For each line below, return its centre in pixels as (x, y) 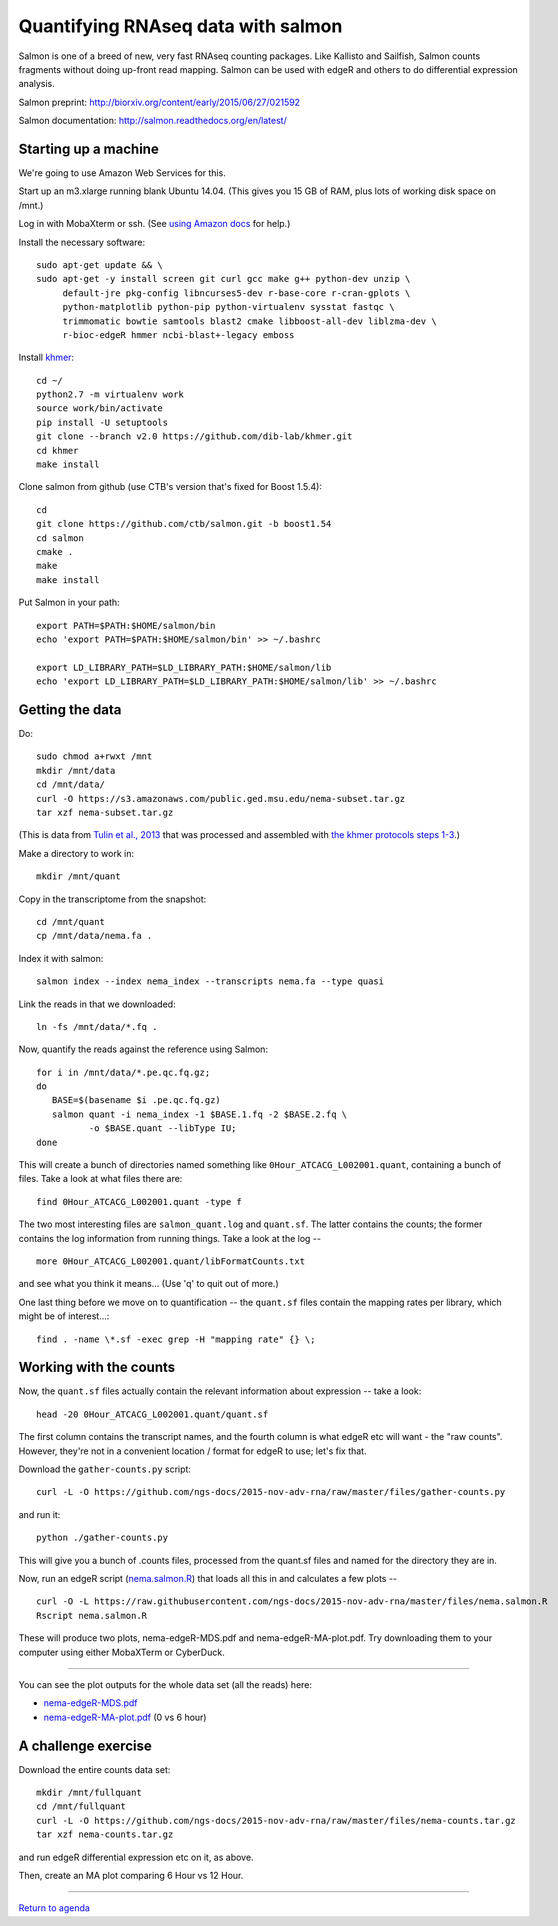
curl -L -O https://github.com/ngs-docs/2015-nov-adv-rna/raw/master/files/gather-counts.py (271, 1492)
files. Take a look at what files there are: (100, 1179)
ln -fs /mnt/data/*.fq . (97, 1026)
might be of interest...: (64, 1316)
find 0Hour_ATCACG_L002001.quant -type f (139, 1201)
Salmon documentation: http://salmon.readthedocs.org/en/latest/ (152, 121)
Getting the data (70, 709)
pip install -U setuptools (102, 422)
